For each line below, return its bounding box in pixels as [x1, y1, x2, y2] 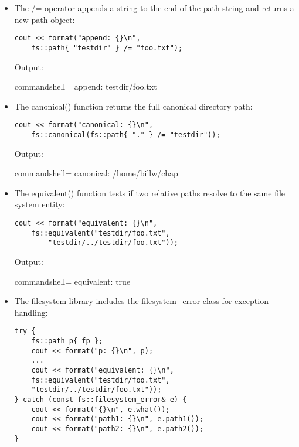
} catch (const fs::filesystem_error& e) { [14, 395, 187, 404]
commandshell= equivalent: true [14, 275, 131, 287]
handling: [14, 306, 48, 318]
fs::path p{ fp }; [31, 336, 103, 345]
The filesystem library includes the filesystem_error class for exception [14, 295, 269, 307]
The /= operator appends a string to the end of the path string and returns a [14, 2, 294, 13]
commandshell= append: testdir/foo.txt [14, 80, 157, 93]
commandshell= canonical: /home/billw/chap [14, 167, 178, 179]
